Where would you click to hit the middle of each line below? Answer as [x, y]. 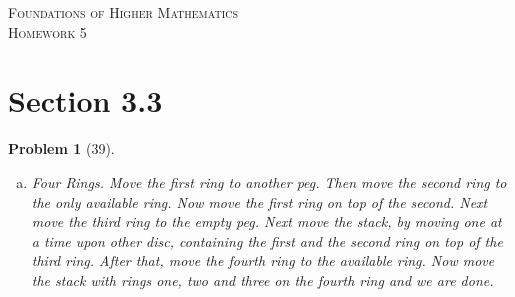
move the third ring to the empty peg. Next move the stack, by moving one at [266, 221]
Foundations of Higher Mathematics [123, 12]
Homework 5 [47, 31]
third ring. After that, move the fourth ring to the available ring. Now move [263, 260]
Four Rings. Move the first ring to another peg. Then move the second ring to [269, 181]
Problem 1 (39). [61, 148]
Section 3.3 [85, 100]
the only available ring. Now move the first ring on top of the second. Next [259, 201]
